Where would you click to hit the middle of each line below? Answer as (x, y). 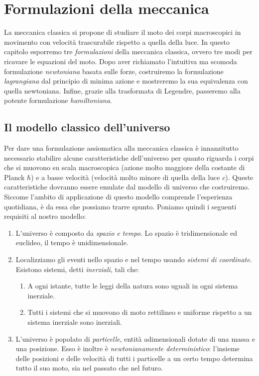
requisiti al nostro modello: (45, 216)
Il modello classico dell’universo (87, 127)
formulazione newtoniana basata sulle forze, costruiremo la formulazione (114, 71)
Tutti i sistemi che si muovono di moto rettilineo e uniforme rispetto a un (140, 312)
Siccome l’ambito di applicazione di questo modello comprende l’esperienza (118, 197)
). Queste (239, 177)
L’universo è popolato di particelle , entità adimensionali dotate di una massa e (135, 338)
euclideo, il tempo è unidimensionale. (72, 242)
